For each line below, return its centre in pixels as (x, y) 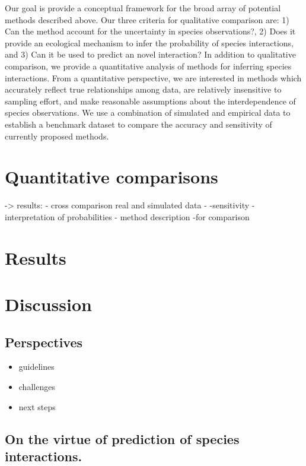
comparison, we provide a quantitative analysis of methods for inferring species (148, 66)
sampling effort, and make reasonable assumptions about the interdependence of (150, 101)
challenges (37, 386)
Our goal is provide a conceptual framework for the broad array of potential (143, 8)
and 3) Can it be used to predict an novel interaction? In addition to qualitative (150, 54)
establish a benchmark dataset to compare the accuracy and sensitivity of (138, 124)
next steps (37, 406)
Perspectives (44, 342)
